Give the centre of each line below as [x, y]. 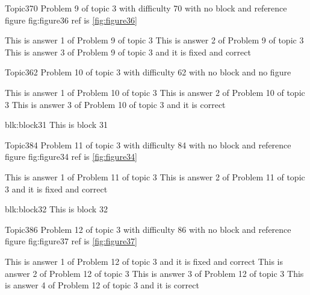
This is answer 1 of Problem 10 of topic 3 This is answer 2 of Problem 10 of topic [155, 92]
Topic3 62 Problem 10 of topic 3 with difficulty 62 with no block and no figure [148, 72]
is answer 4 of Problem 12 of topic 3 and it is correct [102, 285]
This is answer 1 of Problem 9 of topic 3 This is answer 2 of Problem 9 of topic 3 [154, 40]
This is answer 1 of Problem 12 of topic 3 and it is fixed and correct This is [144, 261]
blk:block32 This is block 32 [56, 209]
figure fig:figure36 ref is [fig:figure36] [71, 20]
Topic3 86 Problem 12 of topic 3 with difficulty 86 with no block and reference [148, 229]
